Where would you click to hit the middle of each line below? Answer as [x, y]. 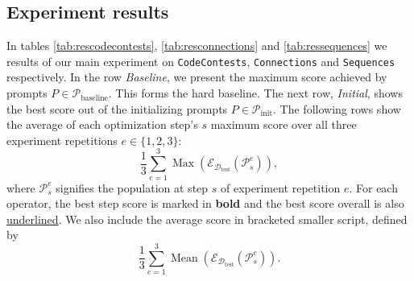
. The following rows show [337, 108]
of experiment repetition [280, 187]
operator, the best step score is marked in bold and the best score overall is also [205, 203]
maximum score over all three [284, 124]
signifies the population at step [132, 187]
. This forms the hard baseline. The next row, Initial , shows [255, 93]
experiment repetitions [62, 140]
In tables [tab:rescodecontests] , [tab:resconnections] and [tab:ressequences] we [197, 45]
